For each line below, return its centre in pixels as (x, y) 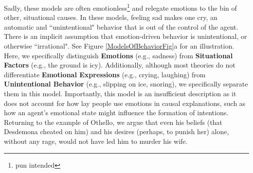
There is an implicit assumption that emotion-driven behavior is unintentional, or (126, 36)
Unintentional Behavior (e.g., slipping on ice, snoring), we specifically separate (126, 84)
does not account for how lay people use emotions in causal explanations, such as (125, 103)
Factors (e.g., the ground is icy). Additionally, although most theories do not (120, 65)
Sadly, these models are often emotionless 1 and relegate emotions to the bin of (120, 7)
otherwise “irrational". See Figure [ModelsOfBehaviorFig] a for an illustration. (119, 46)
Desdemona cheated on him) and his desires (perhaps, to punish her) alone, (117, 131)
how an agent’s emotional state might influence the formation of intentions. (116, 112)
